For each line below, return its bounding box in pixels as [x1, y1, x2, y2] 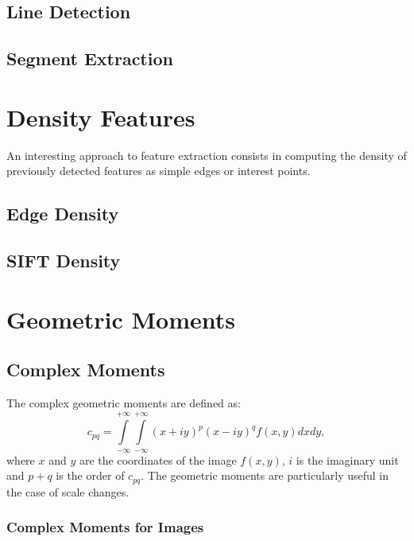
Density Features [6, 100, 195, 133]
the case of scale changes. [6, 483, 130, 500]
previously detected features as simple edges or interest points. [6, 162, 311, 179]
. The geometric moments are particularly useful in [141, 467, 389, 484]
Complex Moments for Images [6, 517, 204, 537]
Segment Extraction [6, 46, 173, 71]
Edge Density [6, 201, 119, 226]
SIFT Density [6, 248, 121, 273]
